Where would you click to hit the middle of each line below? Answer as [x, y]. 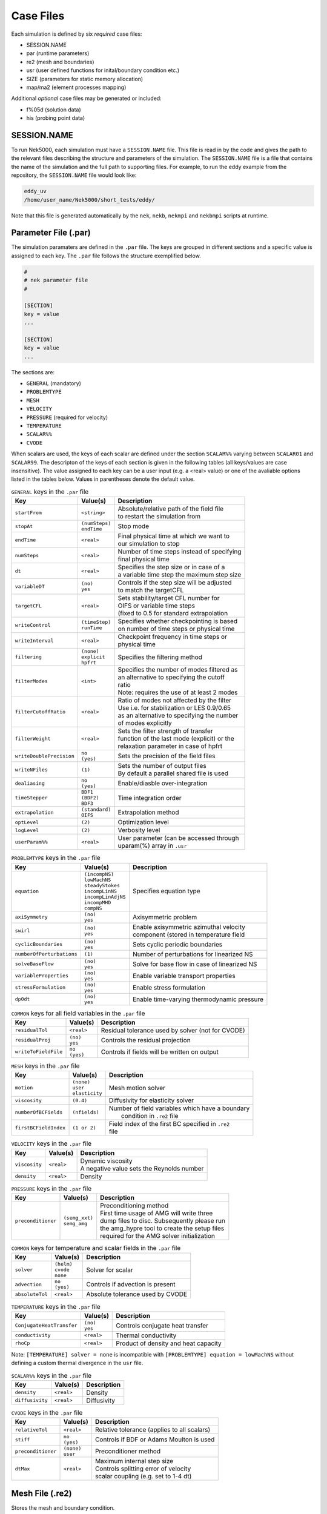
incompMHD [97, 902]
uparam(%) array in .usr [152, 846]
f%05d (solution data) [54, 110]
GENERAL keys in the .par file [50, 492]
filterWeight [33, 739]
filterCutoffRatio [40, 712]
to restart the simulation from [159, 517]
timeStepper [31, 798]
